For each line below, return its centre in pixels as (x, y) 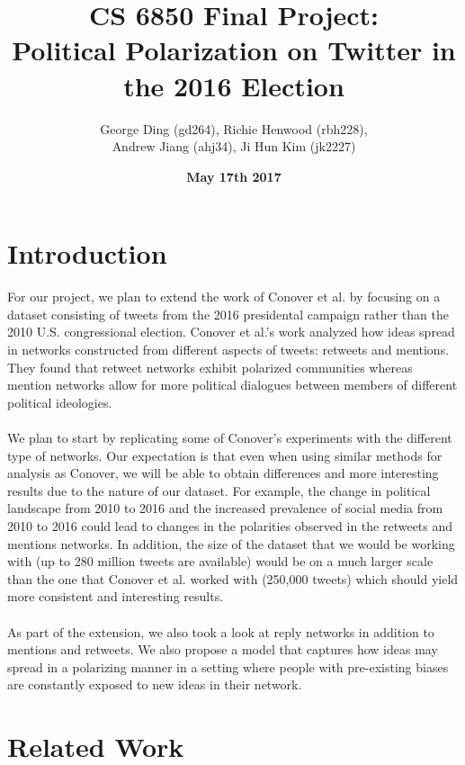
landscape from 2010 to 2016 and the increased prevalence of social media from (225, 508)
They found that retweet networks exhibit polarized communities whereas (210, 367)
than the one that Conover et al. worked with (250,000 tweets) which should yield (233, 578)
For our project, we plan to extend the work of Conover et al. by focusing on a (224, 297)
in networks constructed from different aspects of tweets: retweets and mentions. (228, 349)
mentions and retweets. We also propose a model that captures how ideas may (223, 649)
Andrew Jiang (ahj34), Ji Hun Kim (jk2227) (234, 146)
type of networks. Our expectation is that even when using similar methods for (225, 455)
